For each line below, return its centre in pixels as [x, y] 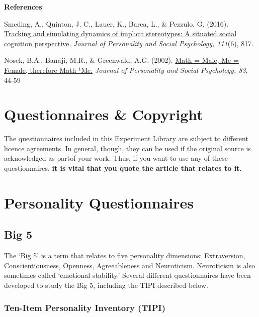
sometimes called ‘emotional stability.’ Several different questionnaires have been [127, 275]
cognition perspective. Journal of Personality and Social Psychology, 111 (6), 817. [129, 43]
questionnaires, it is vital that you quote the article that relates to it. [123, 168]
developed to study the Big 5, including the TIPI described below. [106, 285]
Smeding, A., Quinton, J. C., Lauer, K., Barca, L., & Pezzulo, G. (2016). [116, 23]
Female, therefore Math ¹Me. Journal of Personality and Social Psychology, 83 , [126, 70]
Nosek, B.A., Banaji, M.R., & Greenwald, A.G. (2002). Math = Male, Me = [121, 60]
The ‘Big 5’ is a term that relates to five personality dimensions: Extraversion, [125, 255]
